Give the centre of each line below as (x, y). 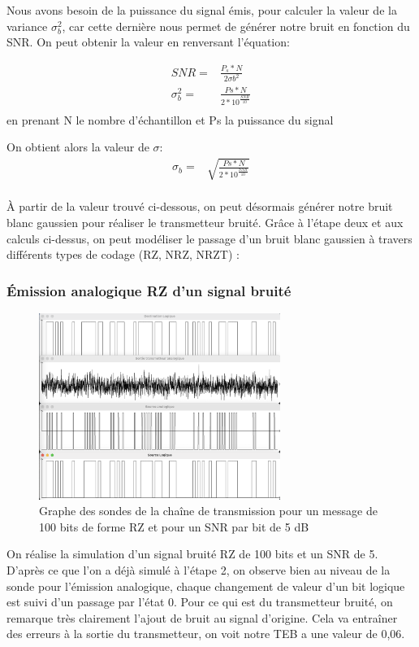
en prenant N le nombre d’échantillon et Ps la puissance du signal (170, 119)
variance (27, 26)
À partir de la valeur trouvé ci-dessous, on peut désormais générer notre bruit (200, 206)
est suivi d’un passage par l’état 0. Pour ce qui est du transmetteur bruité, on (200, 602)
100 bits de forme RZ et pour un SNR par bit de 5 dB (174, 526)
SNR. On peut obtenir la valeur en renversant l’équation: (148, 42)
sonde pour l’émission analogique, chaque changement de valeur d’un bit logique (206, 586)
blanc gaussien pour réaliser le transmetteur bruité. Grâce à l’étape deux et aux (205, 222)
